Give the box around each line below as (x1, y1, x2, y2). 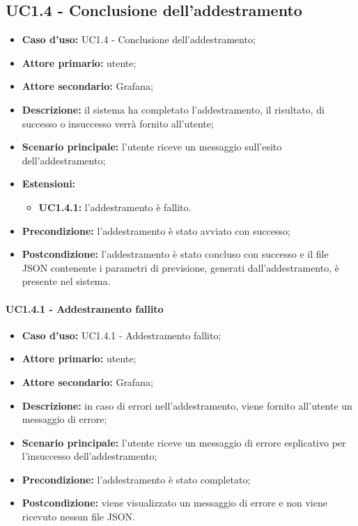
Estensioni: (22, 176, 76, 191)
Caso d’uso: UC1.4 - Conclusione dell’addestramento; (22, 32, 256, 47)
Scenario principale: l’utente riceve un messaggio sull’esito (22, 139, 282, 154)
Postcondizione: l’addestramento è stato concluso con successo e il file (22, 247, 329, 261)
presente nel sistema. (22, 274, 111, 288)
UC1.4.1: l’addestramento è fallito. (38, 199, 192, 214)
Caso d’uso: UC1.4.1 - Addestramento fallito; (22, 327, 221, 342)
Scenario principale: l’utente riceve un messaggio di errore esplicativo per (22, 435, 346, 449)
